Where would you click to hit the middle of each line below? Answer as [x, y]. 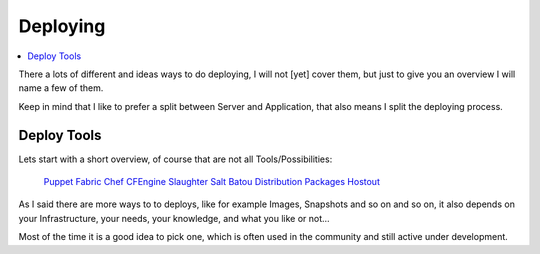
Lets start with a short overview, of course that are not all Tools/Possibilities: [175, 159]
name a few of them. [61, 88]
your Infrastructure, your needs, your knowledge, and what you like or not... [174, 218]
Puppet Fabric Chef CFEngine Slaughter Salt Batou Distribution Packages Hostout [211, 182]
